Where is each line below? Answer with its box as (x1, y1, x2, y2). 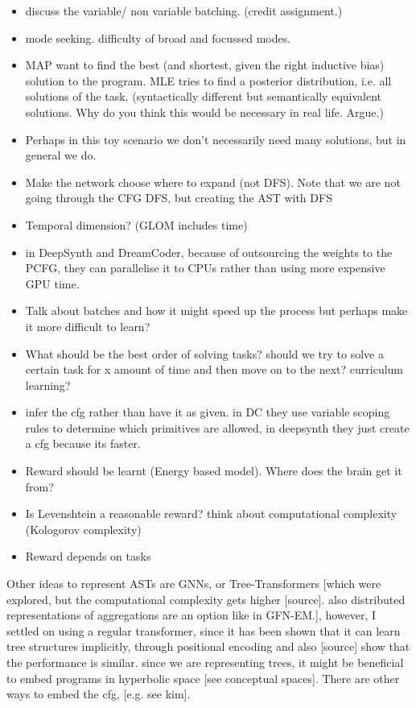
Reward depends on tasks (25, 548, 151, 565)
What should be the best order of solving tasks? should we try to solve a (25, 345, 384, 362)
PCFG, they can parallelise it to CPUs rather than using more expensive (25, 259, 385, 276)
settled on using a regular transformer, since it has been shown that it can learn (6, 622, 401, 639)
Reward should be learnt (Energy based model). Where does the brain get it (25, 462, 402, 479)
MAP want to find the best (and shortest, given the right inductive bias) (25, 56, 385, 73)
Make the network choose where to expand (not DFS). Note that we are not (25, 173, 401, 190)
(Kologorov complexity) (25, 520, 142, 537)
